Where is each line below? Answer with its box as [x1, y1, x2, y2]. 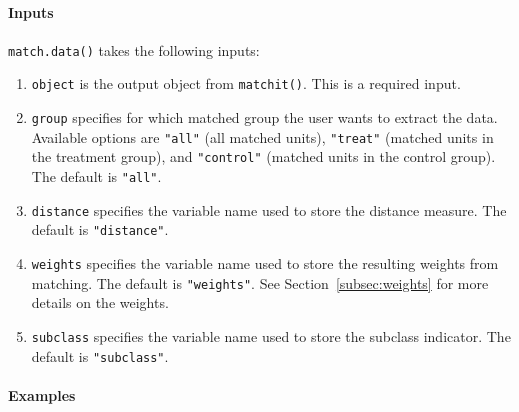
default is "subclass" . [31, 345, 169, 366]
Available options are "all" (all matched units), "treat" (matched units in [31, 126, 494, 147]
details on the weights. [31, 292, 169, 313]
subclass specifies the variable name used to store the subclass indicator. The [31, 325, 511, 346]
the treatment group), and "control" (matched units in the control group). [31, 146, 496, 167]
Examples [8, 384, 76, 405]
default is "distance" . [31, 219, 169, 240]
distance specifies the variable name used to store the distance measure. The [31, 199, 507, 220]
